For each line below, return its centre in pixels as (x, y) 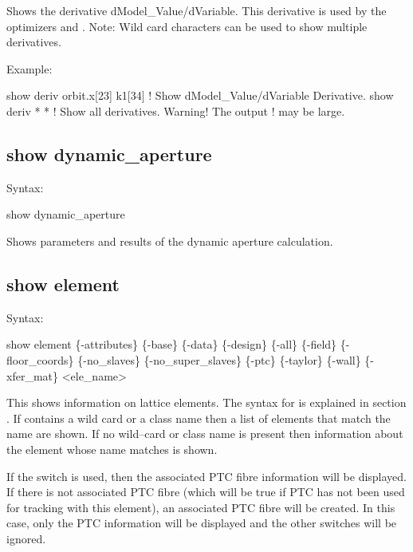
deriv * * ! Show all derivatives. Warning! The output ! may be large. (176, 110)
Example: (29, 68)
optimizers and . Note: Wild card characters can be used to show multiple (187, 26)
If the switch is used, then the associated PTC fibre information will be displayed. (207, 476)
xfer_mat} (32, 375)
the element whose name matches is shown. (112, 449)
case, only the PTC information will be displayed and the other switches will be (202, 523)
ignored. (26, 538)
